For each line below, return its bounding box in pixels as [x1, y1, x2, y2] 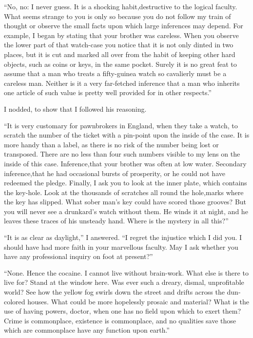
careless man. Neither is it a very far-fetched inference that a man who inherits [4, 78, 240, 88]
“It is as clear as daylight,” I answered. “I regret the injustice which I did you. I [4, 232, 242, 242]
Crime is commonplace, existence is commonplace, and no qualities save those [4, 315, 236, 325]
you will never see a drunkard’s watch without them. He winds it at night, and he [4, 206, 248, 216]
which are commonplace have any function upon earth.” [4, 325, 170, 335]
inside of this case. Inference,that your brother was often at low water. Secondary [4, 158, 247, 168]
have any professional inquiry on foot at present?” [4, 251, 153, 261]
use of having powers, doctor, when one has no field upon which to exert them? [4, 306, 241, 316]
